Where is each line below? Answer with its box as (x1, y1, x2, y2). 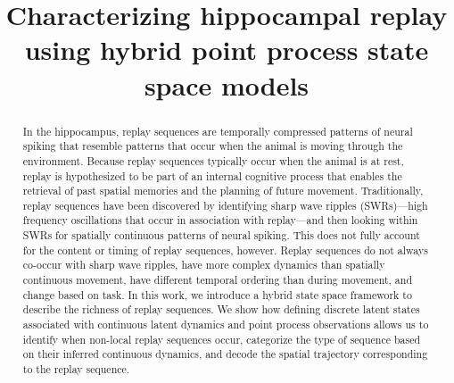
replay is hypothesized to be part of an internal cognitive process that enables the (22, 168, 402, 183)
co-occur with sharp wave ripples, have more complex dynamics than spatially (22, 257, 385, 272)
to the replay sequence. (22, 362, 130, 377)
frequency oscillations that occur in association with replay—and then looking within (22, 212, 418, 228)
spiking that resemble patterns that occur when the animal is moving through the (22, 138, 403, 154)
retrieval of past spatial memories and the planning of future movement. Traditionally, (22, 183, 424, 198)
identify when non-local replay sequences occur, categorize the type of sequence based (22, 331, 421, 346)
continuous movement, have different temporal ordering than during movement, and (22, 272, 413, 287)
